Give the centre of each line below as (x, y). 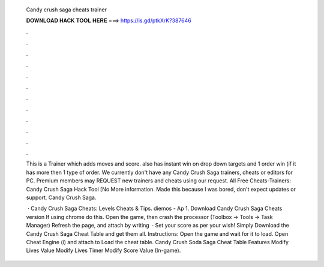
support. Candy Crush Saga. (61, 197)
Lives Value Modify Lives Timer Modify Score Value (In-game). (103, 250)
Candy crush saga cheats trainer (67, 10)
